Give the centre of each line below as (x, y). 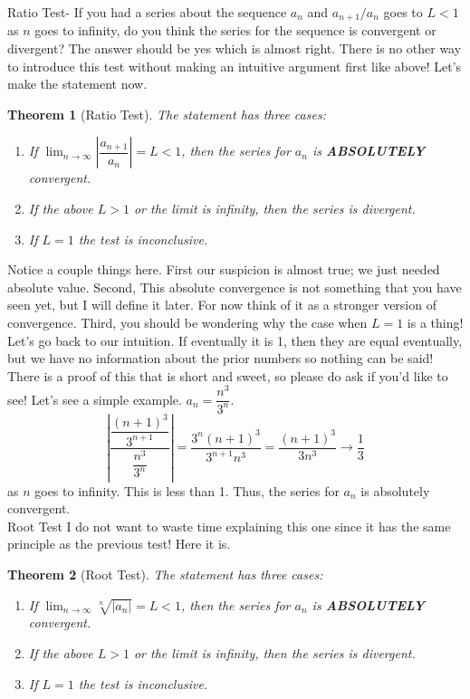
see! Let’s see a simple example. (95, 399)
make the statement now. (77, 84)
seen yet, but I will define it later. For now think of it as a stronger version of (222, 305)
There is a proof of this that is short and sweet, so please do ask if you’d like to (228, 375)
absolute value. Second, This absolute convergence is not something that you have (235, 287)
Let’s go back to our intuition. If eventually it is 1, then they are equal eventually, (235, 340)
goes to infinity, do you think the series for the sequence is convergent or (235, 30)
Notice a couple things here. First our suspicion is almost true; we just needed (224, 269)
